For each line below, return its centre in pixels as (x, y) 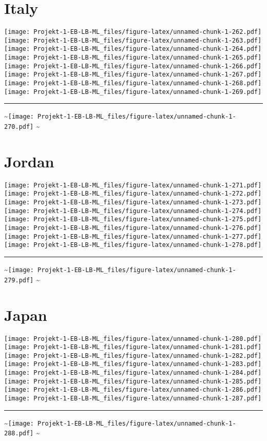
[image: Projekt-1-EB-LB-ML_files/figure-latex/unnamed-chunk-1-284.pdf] (133, 373)
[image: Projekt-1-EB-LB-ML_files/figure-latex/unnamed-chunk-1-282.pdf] (133, 356)
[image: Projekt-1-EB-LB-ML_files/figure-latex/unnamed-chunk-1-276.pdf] (133, 228)
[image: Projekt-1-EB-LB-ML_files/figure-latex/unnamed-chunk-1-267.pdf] (133, 75)
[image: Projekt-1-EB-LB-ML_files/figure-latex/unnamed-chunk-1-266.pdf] (133, 66)
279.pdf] (19, 280)
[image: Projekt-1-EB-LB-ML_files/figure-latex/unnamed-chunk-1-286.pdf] (133, 390)
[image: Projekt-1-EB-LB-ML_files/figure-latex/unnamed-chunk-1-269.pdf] (133, 92)
